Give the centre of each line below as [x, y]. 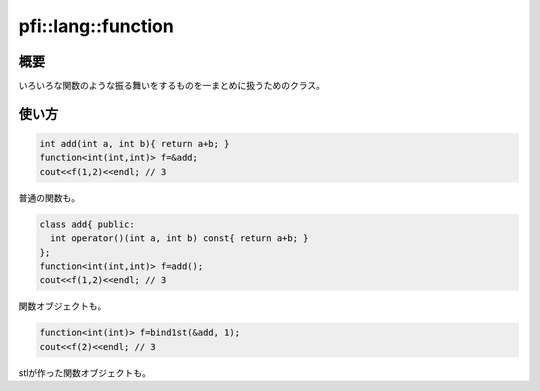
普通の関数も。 [49, 197]
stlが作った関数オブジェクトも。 [85, 372]
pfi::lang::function [96, 26]
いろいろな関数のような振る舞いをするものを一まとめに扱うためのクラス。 [171, 86]
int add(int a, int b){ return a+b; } [134, 144]
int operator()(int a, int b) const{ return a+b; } [179, 238]
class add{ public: [87, 224]
